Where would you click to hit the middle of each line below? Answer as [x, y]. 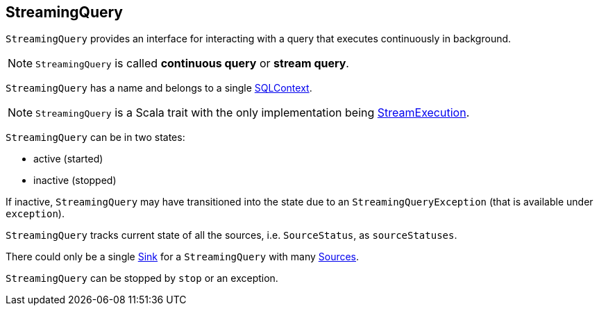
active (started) [68, 159]
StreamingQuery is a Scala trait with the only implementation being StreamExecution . [253, 113]
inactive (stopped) [75, 180]
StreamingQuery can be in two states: [95, 137]
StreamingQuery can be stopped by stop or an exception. [142, 278]
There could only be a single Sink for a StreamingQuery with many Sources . [183, 257]
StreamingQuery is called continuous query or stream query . [192, 64]
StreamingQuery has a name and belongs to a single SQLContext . [159, 88]
